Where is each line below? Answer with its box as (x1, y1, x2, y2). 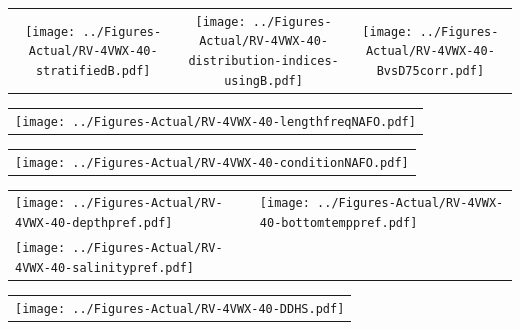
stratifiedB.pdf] (35, 63, 151, 78)
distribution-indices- (188, 54, 339, 69)
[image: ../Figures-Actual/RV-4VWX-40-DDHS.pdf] (15, 301, 345, 316)
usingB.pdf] (224, 73, 303, 88)
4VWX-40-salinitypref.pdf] (15, 260, 194, 275)
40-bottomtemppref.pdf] (259, 216, 418, 231)
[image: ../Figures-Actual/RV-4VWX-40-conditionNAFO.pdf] (15, 155, 409, 170)
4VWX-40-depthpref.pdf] (15, 216, 173, 231)
